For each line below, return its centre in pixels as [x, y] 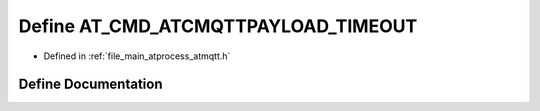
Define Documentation [90, 84]
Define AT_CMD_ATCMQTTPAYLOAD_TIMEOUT [218, 26]
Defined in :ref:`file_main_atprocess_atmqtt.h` [137, 56]
